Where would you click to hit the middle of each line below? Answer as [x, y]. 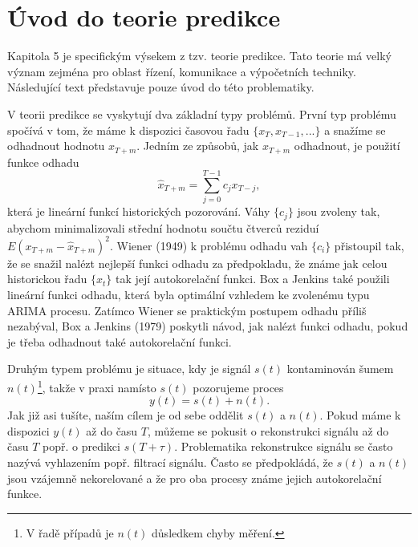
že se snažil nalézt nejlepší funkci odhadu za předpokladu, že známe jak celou [197, 263]
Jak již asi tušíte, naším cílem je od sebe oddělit [126, 415]
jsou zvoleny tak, [339, 211]
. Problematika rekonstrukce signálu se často [284, 446]
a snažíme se [355, 130]
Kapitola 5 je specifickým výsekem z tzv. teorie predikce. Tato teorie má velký [199, 56]
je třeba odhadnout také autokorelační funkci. [120, 341]
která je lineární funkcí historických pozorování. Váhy [139, 211]
